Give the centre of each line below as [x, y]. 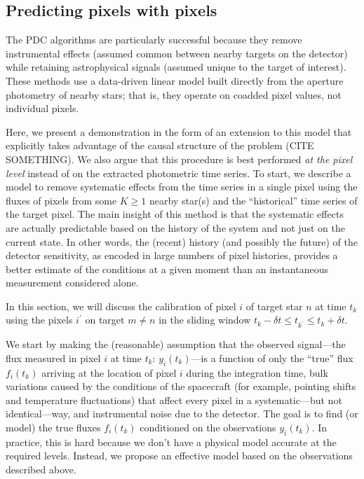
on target [105, 320]
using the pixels [39, 320]
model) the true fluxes [53, 427]
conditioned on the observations [208, 427]
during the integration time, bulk [257, 372]
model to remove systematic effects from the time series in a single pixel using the [182, 187]
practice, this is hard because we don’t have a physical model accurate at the [171, 442]
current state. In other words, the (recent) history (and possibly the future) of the [182, 241]
